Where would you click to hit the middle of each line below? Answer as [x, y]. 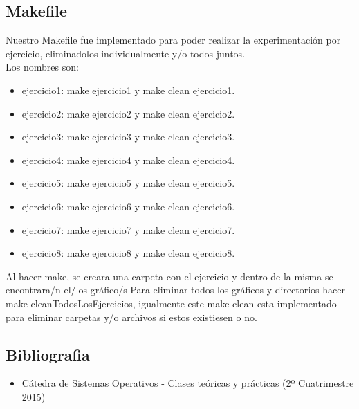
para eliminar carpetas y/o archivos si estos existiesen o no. [131, 317]
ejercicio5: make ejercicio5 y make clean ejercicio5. [128, 183]
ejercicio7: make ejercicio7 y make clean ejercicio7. [128, 229]
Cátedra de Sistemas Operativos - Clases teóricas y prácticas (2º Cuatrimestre [188, 383]
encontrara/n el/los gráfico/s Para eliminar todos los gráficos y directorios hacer [175, 290]
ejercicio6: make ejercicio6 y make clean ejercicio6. [128, 206]
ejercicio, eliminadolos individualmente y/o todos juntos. [126, 53]
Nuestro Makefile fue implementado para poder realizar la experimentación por [173, 40]
